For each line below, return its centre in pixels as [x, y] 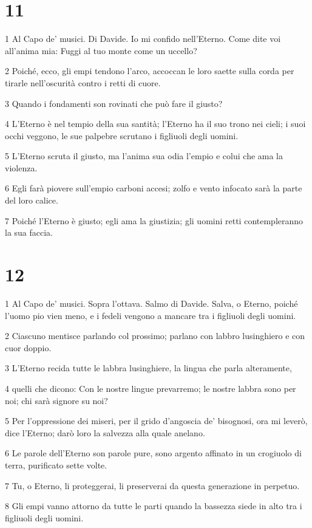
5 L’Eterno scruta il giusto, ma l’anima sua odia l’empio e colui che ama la [144, 156]
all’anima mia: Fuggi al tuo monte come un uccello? [101, 50]
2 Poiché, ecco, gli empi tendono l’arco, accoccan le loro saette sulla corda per [150, 71]
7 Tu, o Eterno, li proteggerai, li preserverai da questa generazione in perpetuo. [152, 485]
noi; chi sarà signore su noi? [56, 400]
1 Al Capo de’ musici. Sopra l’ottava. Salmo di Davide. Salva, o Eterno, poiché [151, 303]
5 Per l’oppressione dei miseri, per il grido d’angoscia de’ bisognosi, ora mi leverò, [156, 421]
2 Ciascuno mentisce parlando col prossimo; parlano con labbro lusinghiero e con [155, 336]
